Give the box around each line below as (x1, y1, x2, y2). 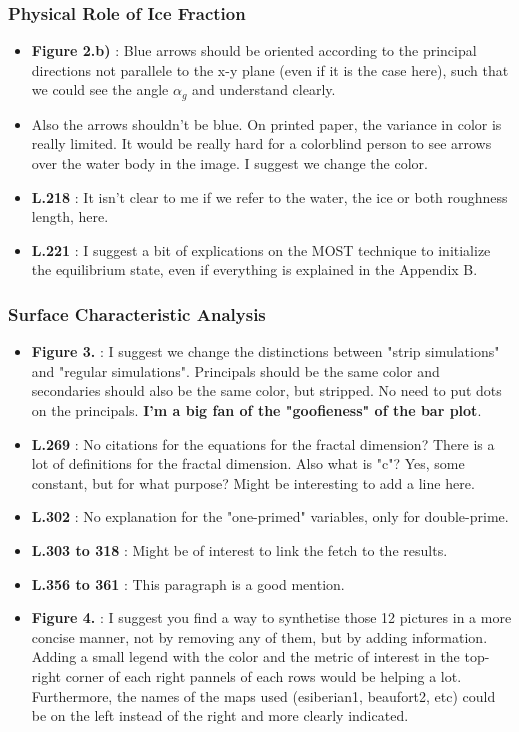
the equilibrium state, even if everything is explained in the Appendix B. (31, 259, 478, 280)
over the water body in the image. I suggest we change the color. (31, 153, 428, 174)
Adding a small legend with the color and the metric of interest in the (31, 646, 460, 667)
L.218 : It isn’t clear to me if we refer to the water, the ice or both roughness (31, 186, 508, 207)
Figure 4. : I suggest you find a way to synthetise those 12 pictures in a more (31, 607, 512, 628)
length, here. (31, 206, 109, 227)
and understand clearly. (192, 79, 336, 100)
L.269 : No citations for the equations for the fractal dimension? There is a (31, 433, 495, 454)
